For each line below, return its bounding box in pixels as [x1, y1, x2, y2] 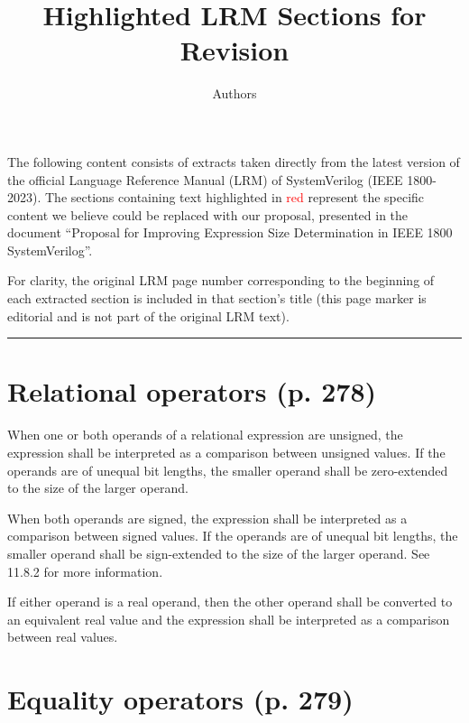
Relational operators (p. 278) [7, 373, 377, 410]
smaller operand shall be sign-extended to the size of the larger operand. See [7, 543, 430, 562]
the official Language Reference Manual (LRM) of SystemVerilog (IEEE [7, 170, 403, 189]
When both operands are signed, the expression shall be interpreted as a [7, 508, 408, 527]
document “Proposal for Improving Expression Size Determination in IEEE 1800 [7, 223, 453, 242]
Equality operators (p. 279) [7, 681, 354, 718]
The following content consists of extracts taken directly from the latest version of [7, 152, 460, 171]
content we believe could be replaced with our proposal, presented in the [7, 205, 409, 224]
